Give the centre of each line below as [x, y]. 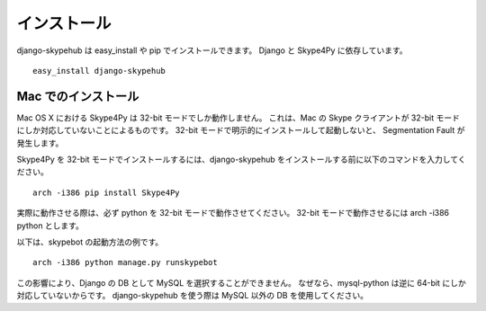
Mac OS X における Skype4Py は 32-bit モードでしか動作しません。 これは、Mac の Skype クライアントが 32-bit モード [238, 118]
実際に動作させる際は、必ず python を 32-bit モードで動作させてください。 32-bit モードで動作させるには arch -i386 [233, 213]
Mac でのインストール [78, 96]
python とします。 [50, 226]
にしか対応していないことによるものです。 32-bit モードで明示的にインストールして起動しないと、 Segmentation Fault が [241, 130]
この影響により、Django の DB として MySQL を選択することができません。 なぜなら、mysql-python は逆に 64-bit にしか [242, 282]
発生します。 [40, 143]
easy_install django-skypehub [99, 71]
